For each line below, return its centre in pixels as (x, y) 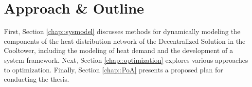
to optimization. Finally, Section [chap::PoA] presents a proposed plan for (114, 69)
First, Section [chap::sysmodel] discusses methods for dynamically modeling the (122, 31)
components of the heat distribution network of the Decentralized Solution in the (125, 41)
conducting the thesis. (36, 79)
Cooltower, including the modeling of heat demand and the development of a (119, 50)
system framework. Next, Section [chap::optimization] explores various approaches (126, 60)
